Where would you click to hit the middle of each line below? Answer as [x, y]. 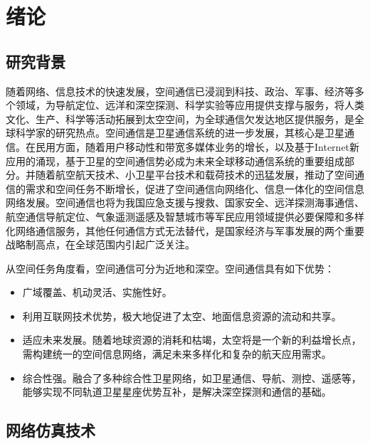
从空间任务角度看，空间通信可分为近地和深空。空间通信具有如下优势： [170, 268]
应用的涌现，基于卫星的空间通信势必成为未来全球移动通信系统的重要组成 [175, 160]
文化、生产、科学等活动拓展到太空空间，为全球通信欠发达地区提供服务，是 [180, 118]
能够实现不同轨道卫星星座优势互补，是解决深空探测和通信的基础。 [177, 392]
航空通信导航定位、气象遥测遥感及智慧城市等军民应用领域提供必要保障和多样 [185, 216]
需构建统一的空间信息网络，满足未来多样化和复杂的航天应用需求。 [177, 354]
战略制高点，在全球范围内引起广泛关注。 [100, 244]
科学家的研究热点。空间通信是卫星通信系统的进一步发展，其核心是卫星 [180, 133]
